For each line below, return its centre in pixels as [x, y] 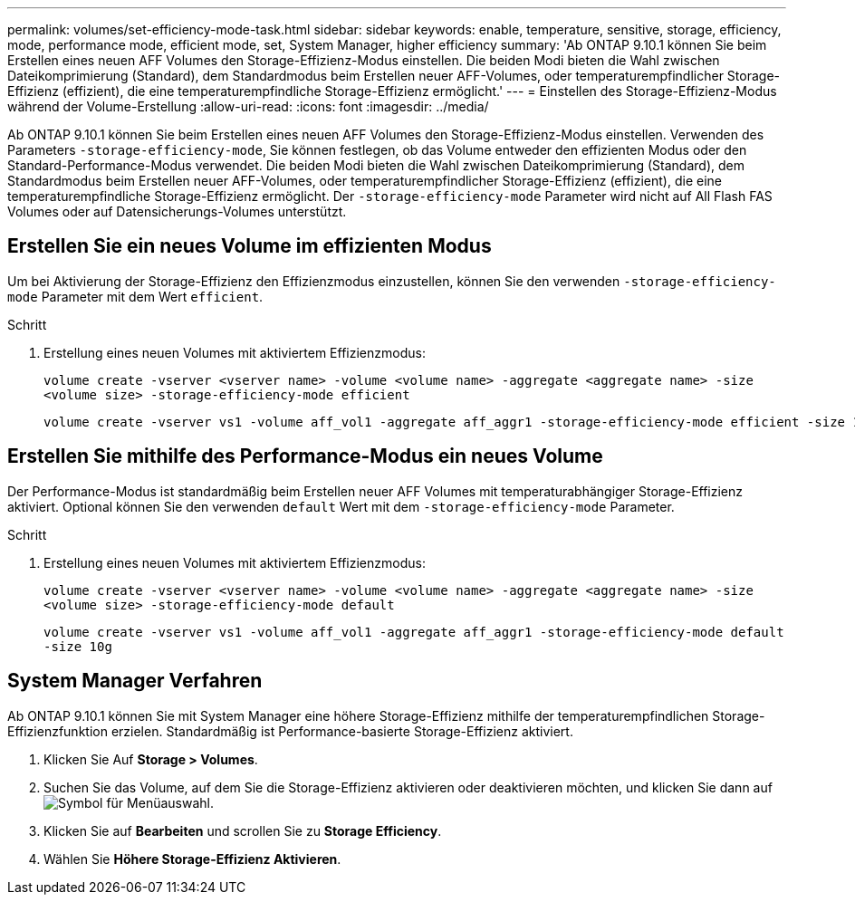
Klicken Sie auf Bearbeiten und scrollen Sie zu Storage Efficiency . [243, 830]
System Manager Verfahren [135, 681]
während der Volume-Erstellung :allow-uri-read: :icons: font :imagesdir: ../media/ [248, 106]
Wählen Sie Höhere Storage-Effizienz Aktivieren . [192, 859]
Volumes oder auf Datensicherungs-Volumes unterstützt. [177, 211]
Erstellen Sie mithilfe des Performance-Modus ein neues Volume [305, 456]
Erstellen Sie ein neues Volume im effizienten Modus [250, 246]
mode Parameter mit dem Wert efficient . [135, 296]
